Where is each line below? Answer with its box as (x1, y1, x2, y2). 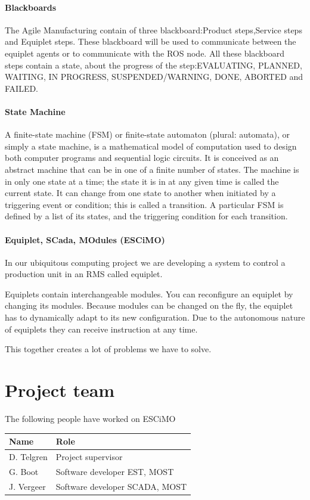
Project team (5, 378, 115, 402)
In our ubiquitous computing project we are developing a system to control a (5, 256, 286, 268)
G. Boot (9, 465, 39, 477)
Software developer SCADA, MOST (55, 480, 187, 492)
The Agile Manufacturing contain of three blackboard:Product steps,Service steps (5, 23, 302, 36)
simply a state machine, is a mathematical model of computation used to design (5, 139, 297, 152)
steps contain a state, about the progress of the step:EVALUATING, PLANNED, (5, 58, 302, 71)
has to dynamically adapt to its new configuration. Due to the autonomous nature (5, 311, 305, 324)
